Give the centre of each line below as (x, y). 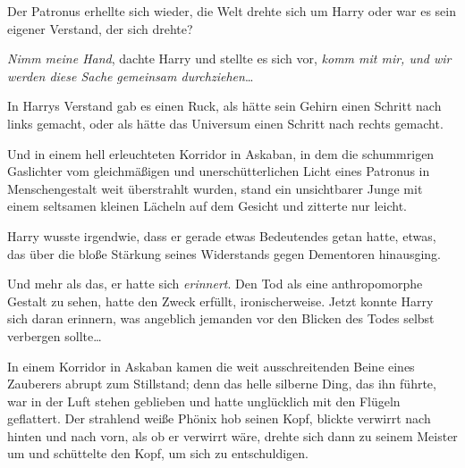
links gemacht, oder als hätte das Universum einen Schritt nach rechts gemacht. (225, 123)
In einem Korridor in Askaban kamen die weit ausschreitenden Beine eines (211, 366)
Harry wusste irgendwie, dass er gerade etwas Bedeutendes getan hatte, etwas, (222, 235)
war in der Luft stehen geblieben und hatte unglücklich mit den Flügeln (204, 401)
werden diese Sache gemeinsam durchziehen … (131, 75)
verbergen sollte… (55, 335)
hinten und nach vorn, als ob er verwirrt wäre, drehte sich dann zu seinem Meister (232, 435)
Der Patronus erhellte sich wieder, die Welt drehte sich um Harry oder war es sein (232, 11)
